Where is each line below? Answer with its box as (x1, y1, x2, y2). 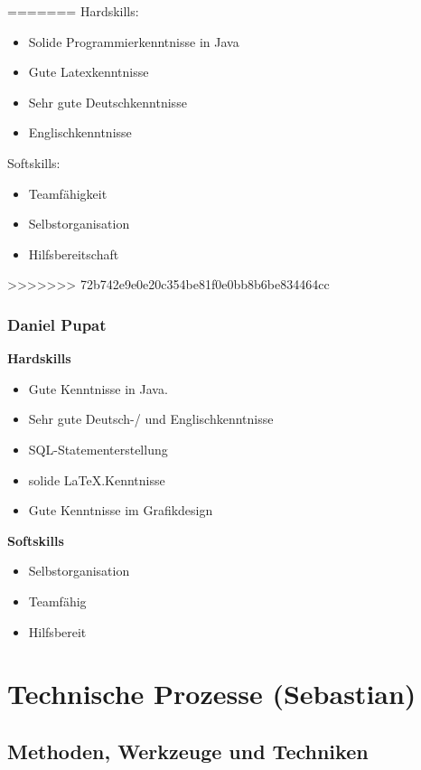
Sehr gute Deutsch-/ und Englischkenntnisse (28, 409, 274, 428)
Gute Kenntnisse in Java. (28, 379, 168, 398)
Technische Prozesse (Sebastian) (7, 675, 416, 712)
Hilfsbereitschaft (28, 244, 119, 263)
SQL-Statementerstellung (28, 439, 168, 458)
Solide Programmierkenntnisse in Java (28, 32, 239, 51)
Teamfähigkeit (28, 183, 108, 202)
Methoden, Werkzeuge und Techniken (7, 737, 369, 765)
